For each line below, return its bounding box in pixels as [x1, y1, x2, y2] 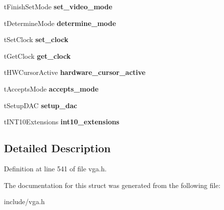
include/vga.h [4, 196, 45, 207]
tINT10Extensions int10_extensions [4, 117, 119, 127]
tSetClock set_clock [4, 34, 68, 45]
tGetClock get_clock [4, 50, 71, 61]
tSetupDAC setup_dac [4, 100, 77, 110]
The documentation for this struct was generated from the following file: [4, 180, 221, 190]
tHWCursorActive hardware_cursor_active [4, 67, 146, 77]
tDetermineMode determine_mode [4, 18, 116, 28]
